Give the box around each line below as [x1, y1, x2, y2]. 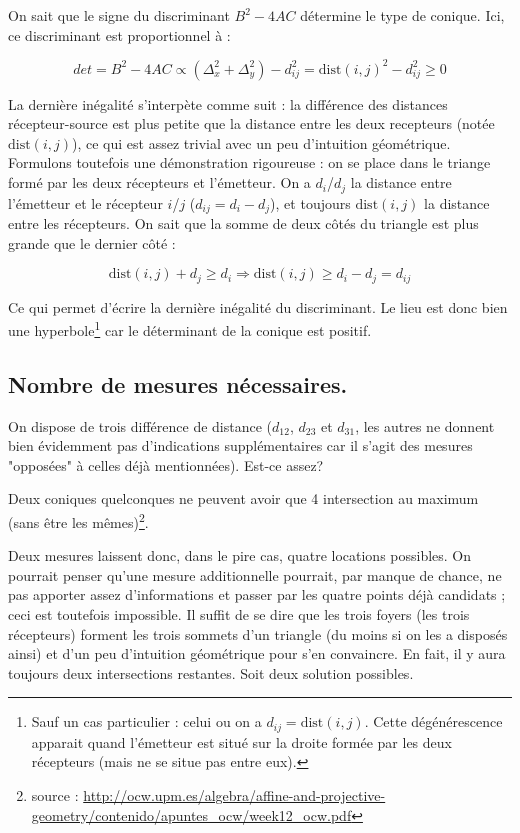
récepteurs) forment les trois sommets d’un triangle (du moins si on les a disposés [8, 623, 508, 644]
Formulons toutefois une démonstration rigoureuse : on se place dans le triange [8, 152, 491, 173]
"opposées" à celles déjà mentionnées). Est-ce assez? [8, 454, 324, 475]
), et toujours [270, 192, 351, 213]
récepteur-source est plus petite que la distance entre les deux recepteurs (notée [8, 113, 495, 134]
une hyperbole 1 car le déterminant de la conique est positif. [8, 317, 372, 340]
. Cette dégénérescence [364, 711, 503, 732]
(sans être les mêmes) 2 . [8, 509, 149, 532]
